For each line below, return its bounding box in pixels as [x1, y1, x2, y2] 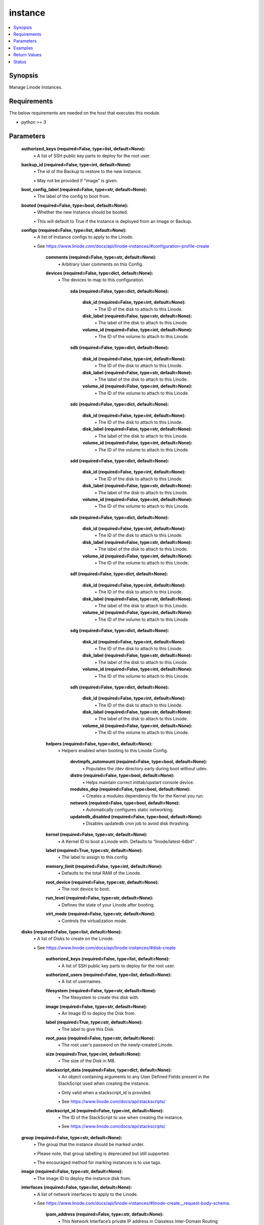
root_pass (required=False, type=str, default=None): [45, 1035, 155, 1041]
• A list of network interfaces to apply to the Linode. [33, 1191, 138, 1197]
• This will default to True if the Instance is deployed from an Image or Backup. [33, 218, 193, 224]
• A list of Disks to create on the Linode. [33, 936, 114, 942]
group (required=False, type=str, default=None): [21, 1134, 122, 1140]
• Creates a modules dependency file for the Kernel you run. [82, 793, 204, 799]
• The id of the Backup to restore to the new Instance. [33, 169, 142, 174]
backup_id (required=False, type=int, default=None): [21, 162, 132, 168]
